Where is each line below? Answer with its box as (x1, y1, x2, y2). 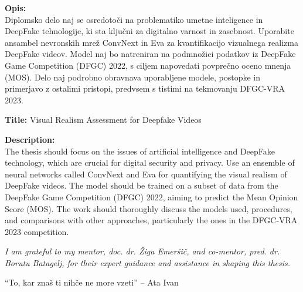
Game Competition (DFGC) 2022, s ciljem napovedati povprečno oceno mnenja (5, 59, 291, 71)
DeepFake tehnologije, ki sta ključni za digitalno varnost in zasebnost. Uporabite (5, 25, 294, 37)
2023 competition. (5, 225, 69, 237)
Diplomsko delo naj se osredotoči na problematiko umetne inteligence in (5, 13, 263, 25)
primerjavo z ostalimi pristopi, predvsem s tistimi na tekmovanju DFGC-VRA (5, 82, 285, 95)
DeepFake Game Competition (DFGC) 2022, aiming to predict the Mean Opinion (5, 190, 298, 203)
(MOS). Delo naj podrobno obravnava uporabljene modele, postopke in (5, 71, 261, 83)
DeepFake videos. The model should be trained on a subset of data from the (5, 179, 278, 192)
